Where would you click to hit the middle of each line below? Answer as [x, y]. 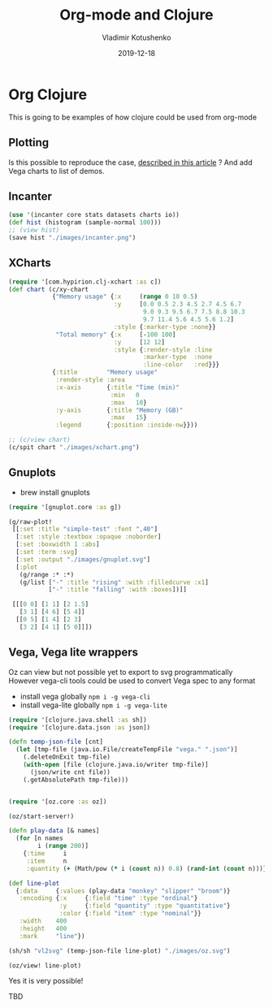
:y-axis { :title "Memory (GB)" [119, 410]
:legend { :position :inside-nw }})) [127, 425]
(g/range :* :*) [47, 574]
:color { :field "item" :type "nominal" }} [130, 914]
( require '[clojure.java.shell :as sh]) [78, 720]
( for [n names [39, 838]
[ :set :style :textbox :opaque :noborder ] [89, 537]
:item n [47, 861]
